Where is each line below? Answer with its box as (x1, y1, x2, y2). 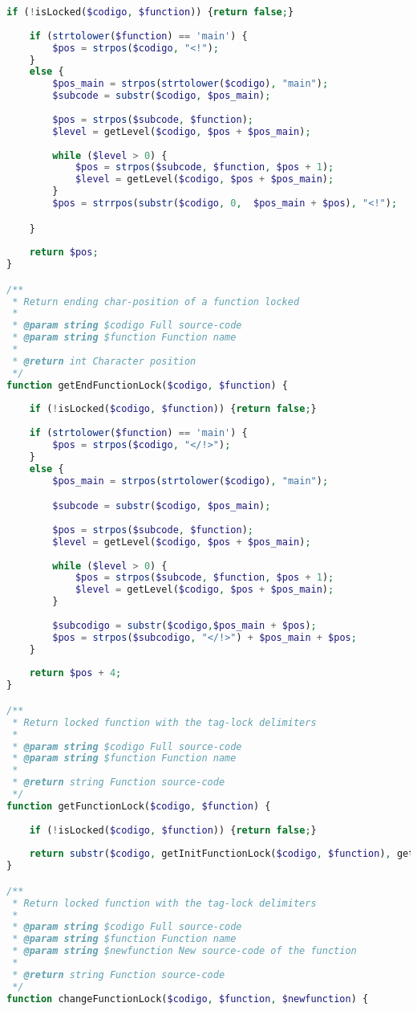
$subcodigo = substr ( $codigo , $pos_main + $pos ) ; (52, 619, 317, 631)
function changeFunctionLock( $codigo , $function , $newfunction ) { (6, 993, 369, 1005)
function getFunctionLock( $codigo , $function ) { (6, 800, 271, 812)
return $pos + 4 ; (29, 667, 122, 679)
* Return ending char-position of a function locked (12, 296, 300, 308)
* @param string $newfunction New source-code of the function (12, 945, 357, 957)
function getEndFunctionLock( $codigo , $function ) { (6, 379, 288, 391)
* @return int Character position (12, 355, 196, 367)
